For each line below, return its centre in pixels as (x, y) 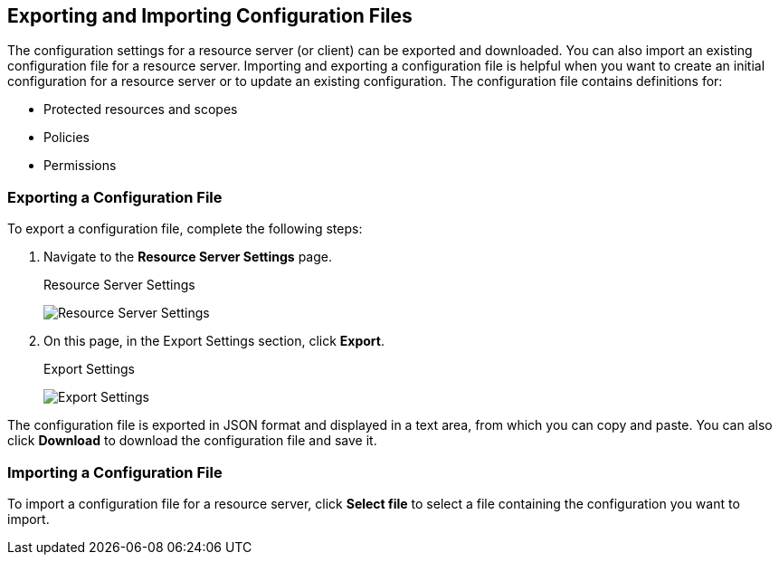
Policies (66, 138)
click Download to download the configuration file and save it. (192, 441)
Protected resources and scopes (141, 110)
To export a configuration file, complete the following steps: (185, 229)
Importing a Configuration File (115, 472)
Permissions (80, 166)
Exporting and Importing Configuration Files (210, 16)
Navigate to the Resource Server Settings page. (188, 257)
